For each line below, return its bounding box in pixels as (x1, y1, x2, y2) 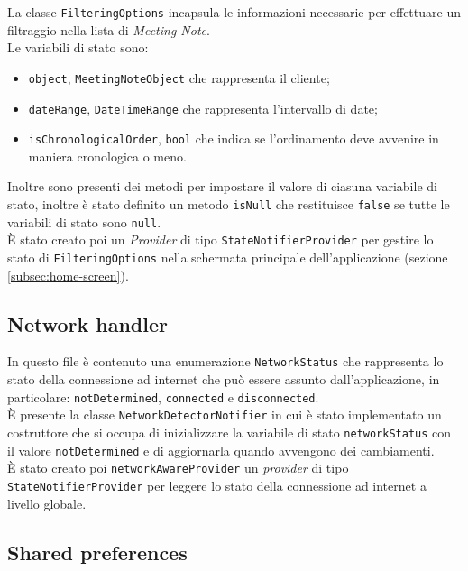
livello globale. (7, 493, 87, 512)
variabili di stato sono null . (7, 212, 161, 231)
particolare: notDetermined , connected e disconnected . (7, 387, 319, 406)
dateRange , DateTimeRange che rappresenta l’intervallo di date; (28, 98, 378, 117)
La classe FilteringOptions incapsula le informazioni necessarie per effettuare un (7, 3, 461, 21)
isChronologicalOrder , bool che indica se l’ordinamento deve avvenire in (28, 129, 439, 148)
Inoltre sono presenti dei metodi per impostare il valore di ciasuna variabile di (7, 177, 437, 196)
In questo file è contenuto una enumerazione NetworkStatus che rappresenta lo (7, 352, 444, 371)
